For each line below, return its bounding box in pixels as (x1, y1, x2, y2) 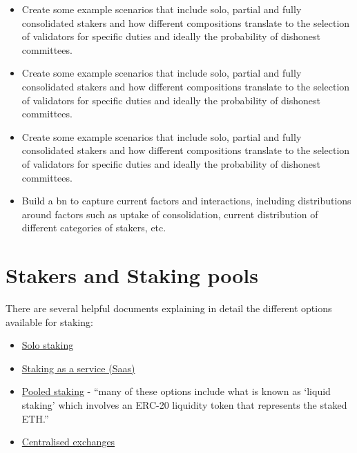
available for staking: (6, 314, 93, 329)
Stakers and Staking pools (6, 261, 259, 289)
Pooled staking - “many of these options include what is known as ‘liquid (21, 384, 331, 398)
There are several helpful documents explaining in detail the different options (6, 301, 332, 316)
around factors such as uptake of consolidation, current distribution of (21, 206, 318, 221)
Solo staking (21, 338, 74, 352)
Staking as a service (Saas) (21, 360, 135, 375)
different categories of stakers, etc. (21, 220, 166, 235)
